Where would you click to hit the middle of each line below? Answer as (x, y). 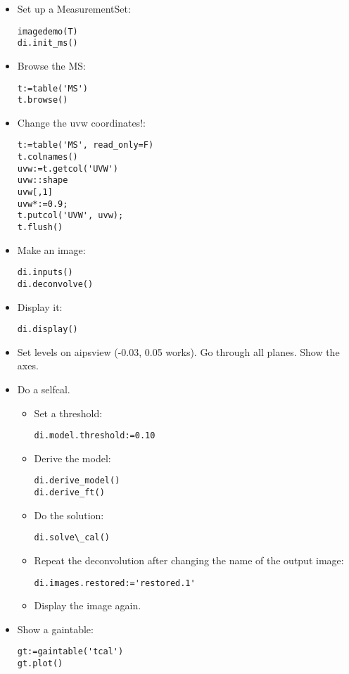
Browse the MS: (51, 65)
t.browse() (43, 100)
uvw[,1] (35, 192)
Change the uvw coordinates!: (81, 122)
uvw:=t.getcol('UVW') (68, 168)
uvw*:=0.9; (43, 204)
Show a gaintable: (55, 629)
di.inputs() (45, 273)
